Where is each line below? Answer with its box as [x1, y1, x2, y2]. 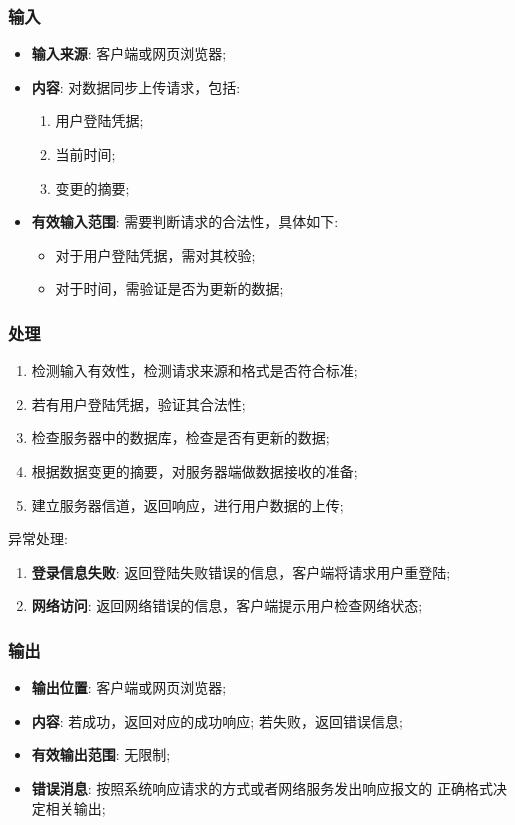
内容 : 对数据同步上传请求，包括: [31, 76, 241, 97]
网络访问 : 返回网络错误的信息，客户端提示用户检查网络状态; [31, 595, 423, 616]
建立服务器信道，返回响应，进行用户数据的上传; [31, 494, 344, 515]
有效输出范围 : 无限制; [31, 744, 171, 765]
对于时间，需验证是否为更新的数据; [55, 278, 284, 299]
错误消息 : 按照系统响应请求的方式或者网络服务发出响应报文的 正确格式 [31, 777, 494, 798]
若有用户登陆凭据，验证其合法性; [31, 393, 246, 414]
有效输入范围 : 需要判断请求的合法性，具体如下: [31, 211, 339, 232]
